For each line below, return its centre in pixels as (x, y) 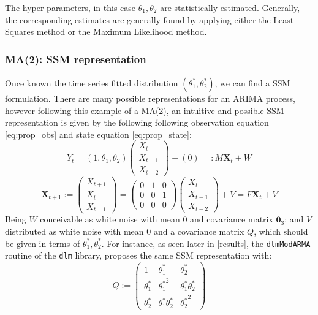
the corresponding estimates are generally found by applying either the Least (150, 19)
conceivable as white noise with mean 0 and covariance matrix (157, 219)
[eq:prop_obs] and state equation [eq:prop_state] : (98, 134)
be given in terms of (43, 243)
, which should (281, 231)
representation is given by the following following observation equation (137, 122)
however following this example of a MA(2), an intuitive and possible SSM (145, 110)
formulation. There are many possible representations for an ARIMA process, (150, 98)
